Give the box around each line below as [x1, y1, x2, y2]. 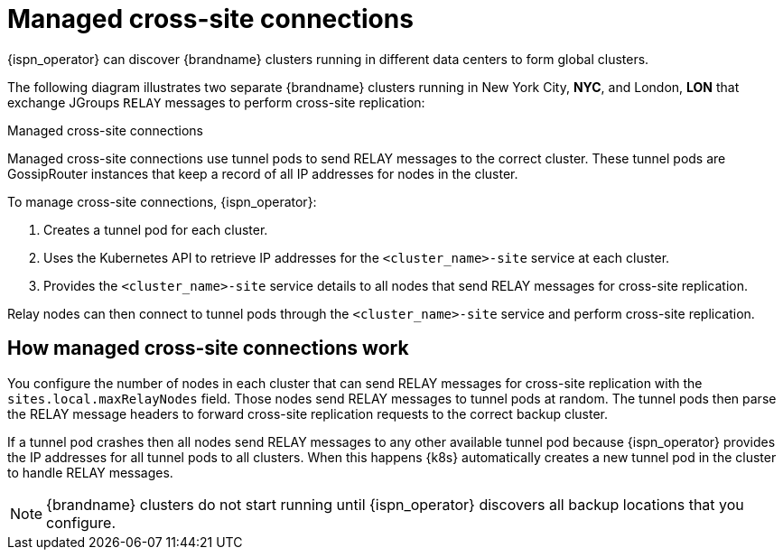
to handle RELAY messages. [7, 464, 173, 480]
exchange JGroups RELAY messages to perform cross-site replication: [7, 94, 425, 110]
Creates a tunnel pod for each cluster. [43, 221, 268, 237]
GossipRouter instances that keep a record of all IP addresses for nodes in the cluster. [7, 165, 518, 181]
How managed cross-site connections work [7, 337, 409, 360]
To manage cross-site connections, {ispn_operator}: [7, 193, 317, 209]
